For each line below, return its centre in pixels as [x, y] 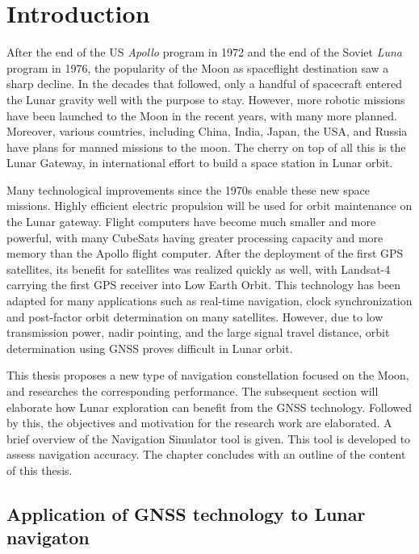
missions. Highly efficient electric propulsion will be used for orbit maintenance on [209, 206]
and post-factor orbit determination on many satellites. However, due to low [195, 316]
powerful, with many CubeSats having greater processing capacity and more [195, 237]
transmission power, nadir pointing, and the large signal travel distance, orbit [198, 332]
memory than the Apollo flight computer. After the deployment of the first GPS [205, 253]
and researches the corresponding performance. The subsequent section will [193, 391]
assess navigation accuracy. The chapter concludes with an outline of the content [206, 454]
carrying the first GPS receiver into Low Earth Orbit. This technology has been [204, 285]
